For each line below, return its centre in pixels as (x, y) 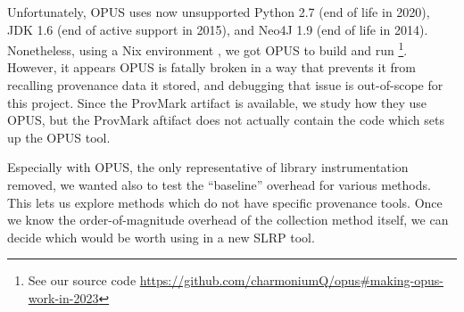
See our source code (82, 280)
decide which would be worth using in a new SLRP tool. (161, 237)
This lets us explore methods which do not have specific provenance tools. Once (225, 202)
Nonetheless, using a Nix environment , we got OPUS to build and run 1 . (207, 49)
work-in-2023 (63, 297)
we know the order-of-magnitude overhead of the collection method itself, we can (228, 220)
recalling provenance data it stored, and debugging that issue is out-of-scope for (225, 85)
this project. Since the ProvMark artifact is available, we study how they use (217, 102)
